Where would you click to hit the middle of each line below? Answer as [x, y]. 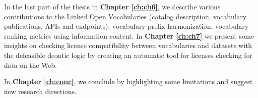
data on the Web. [31, 65]
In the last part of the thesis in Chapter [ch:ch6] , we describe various [112, 6]
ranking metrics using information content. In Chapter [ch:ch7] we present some [129, 35]
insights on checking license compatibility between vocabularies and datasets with [128, 45]
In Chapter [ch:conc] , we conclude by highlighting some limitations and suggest [129, 81]
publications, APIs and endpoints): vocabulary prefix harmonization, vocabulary [126, 26]
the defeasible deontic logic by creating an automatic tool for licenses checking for [128, 55]
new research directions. [40, 91]
